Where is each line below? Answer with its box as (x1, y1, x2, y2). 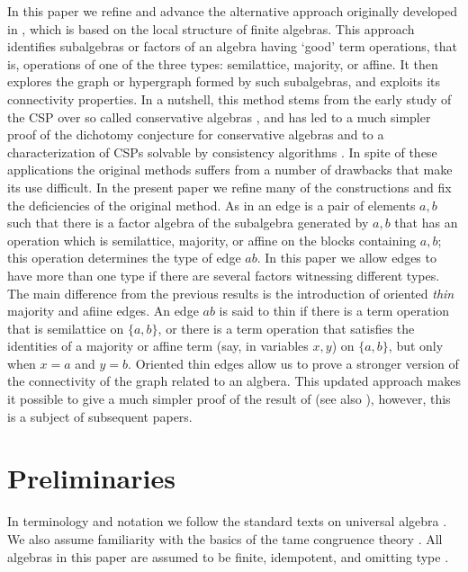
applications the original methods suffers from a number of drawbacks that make (7, 160, 453, 179)
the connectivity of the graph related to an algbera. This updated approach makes (7, 371, 461, 390)
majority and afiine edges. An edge (7, 301, 199, 320)
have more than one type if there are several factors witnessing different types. (7, 265, 440, 284)
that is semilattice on (7, 318, 124, 337)
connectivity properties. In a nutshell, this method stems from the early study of (7, 89, 452, 108)
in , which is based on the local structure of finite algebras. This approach (7, 19, 415, 38)
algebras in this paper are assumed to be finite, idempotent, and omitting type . (7, 547, 449, 566)
